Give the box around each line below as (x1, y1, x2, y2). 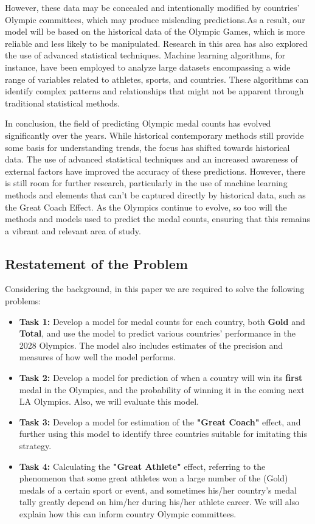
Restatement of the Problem (5, 254, 188, 273)
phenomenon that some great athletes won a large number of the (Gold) (19, 472, 288, 484)
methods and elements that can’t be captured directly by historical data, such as (5, 188, 306, 201)
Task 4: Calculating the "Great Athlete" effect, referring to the (19, 459, 266, 472)
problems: (5, 295, 41, 307)
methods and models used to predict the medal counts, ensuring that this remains (5, 212, 310, 225)
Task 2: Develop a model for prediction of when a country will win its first (19, 371, 303, 384)
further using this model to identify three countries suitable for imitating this (19, 427, 307, 440)
